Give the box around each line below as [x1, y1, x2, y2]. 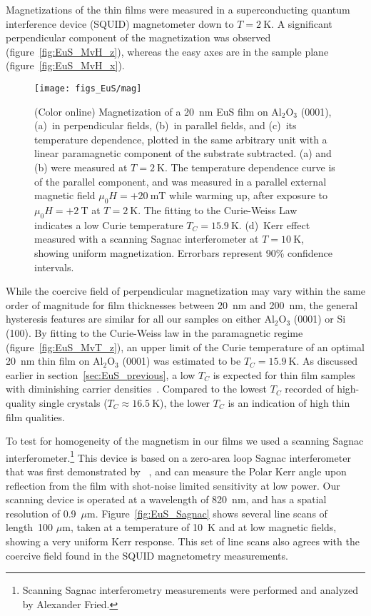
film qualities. [6, 409, 65, 424]
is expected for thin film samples [213, 367, 355, 382]
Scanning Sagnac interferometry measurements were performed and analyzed [22, 582, 358, 597]
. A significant [271, 16, 332, 31]
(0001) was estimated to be [122, 353, 241, 368]
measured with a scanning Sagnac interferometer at [34, 231, 259, 246]
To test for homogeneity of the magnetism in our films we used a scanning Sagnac [6, 433, 364, 448]
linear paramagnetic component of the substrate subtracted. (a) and [34, 146, 332, 161]
